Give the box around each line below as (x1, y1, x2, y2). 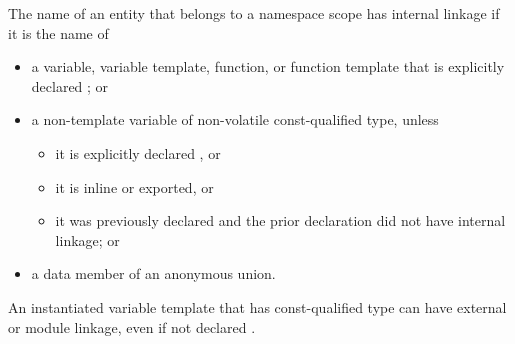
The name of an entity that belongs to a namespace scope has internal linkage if (8, 3, 500, 23)
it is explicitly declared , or (55, 142, 221, 163)
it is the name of (8, 22, 109, 43)
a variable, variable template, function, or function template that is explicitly (31, 56, 505, 77)
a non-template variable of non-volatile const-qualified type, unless (31, 109, 439, 130)
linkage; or (55, 229, 120, 250)
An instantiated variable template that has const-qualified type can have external (8, 296, 507, 317)
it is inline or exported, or (55, 176, 214, 197)
